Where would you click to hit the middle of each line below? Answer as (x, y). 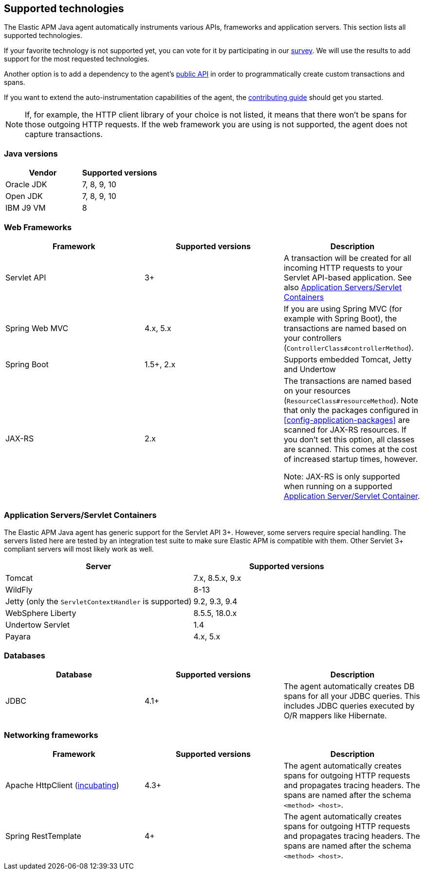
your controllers (313, 338)
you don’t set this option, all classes (349, 439)
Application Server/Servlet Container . (352, 496)
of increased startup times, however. (350, 459)
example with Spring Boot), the (340, 318)
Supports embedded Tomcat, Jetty (348, 359)
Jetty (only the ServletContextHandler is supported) (99, 601)
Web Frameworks (38, 227)
